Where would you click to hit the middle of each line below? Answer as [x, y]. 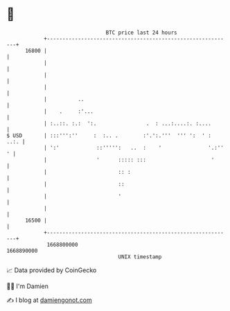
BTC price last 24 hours [141, 33]
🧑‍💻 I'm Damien [28, 286]
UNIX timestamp [140, 257]
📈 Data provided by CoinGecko [52, 270]
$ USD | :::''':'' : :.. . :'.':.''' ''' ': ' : [109, 135]
